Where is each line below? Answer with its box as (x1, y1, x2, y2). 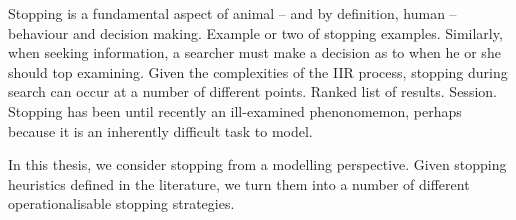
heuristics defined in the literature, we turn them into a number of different (8, 173, 470, 194)
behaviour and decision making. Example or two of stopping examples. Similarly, (8, 22, 503, 43)
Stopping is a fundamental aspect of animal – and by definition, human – (8, 3, 457, 23)
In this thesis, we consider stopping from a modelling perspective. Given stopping (8, 154, 507, 175)
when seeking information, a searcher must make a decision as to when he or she (8, 42, 501, 63)
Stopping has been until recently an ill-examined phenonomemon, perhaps (8, 100, 462, 121)
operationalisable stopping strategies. (8, 193, 235, 214)
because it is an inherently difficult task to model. (8, 120, 313, 141)
